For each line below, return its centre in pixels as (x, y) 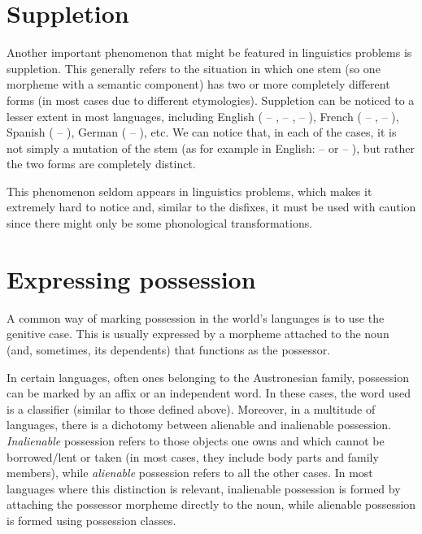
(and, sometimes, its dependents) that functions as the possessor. (169, 349)
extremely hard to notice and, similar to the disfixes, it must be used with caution (211, 207)
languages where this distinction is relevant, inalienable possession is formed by (204, 488)
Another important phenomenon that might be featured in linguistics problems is (209, 52)
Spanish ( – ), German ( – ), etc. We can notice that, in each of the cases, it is (202, 132)
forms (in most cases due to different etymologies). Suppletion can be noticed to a (211, 100)
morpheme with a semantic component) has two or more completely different (198, 84)
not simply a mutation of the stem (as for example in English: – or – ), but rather (211, 148)
